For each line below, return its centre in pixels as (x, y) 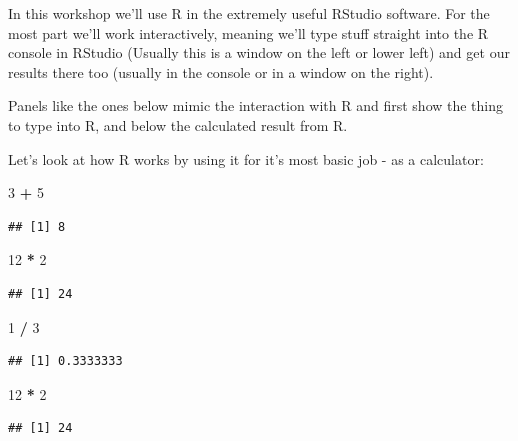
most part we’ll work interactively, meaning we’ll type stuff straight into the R (248, 32)
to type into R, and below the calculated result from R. (178, 124)
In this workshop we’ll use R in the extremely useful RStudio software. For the (249, 13)
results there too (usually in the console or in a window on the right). (221, 71)
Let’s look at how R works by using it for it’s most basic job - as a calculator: (246, 158)
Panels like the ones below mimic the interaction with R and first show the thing (256, 105)
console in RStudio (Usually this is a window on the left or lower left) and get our (259, 52)
